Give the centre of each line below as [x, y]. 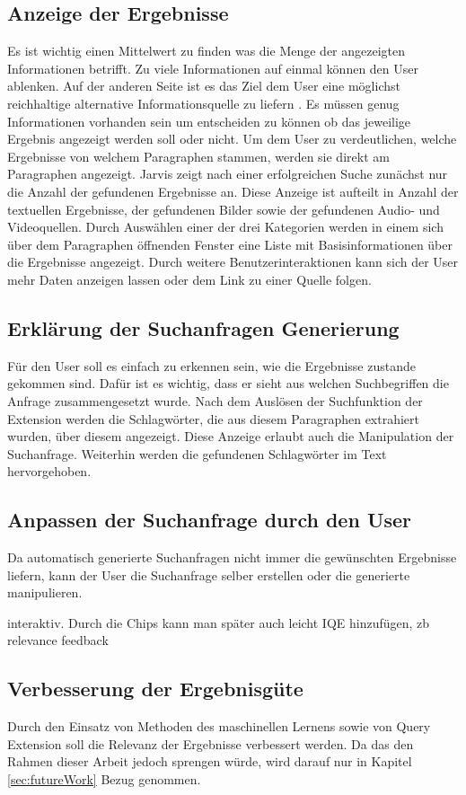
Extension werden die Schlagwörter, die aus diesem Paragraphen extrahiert [214, 418]
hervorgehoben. [49, 471]
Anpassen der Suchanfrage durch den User [210, 520]
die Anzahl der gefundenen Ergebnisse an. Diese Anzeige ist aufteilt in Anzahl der [233, 191]
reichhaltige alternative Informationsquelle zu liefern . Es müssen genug [203, 103]
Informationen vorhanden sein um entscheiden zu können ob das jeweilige [209, 121]
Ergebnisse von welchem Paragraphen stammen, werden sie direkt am [198, 156]
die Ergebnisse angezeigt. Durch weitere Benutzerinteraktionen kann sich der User [233, 262]
